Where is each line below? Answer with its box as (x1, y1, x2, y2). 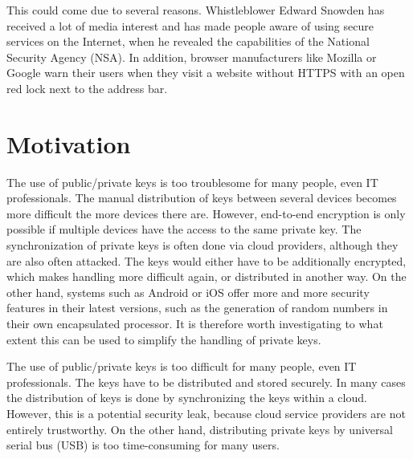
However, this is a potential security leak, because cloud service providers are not (6, 405, 406, 421)
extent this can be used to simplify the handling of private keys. (6, 331, 321, 347)
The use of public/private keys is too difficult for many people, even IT (6, 358, 357, 375)
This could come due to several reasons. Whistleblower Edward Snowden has (6, 2, 385, 18)
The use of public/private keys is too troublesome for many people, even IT (6, 173, 378, 190)
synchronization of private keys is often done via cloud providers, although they (6, 237, 399, 254)
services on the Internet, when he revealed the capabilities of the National (6, 33, 370, 50)
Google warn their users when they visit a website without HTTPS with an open (6, 64, 405, 81)
